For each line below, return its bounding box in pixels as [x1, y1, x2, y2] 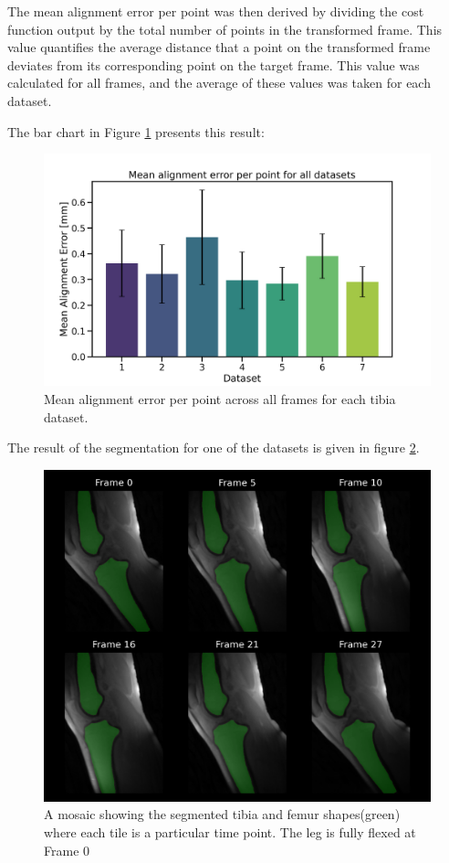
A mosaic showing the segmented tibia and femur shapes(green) [44, 804, 401, 824]
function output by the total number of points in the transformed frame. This [7, 19, 443, 38]
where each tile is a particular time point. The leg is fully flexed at [44, 823, 416, 842]
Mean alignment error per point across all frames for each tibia [44, 389, 396, 408]
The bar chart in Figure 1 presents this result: [7, 122, 265, 141]
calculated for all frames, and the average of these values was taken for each [7, 73, 431, 92]
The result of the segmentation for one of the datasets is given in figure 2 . [7, 438, 420, 457]
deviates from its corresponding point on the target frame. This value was [7, 55, 420, 74]
